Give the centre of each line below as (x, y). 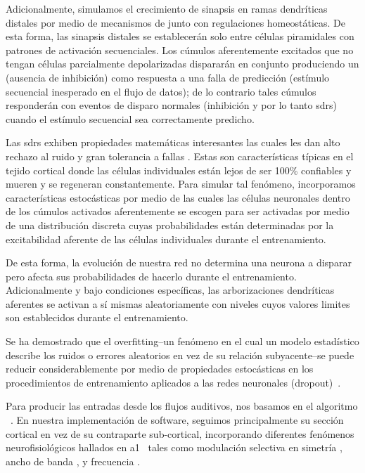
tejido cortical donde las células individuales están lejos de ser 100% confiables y (179, 170)
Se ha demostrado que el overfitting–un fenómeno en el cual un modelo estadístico (182, 341)
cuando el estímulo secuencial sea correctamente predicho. (130, 118)
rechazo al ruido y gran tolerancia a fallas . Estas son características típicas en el (180, 156)
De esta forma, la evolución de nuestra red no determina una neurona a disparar (179, 263)
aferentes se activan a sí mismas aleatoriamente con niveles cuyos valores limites (178, 303)
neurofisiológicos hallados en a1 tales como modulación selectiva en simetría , (174, 447)
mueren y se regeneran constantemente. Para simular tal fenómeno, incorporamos (181, 184)
